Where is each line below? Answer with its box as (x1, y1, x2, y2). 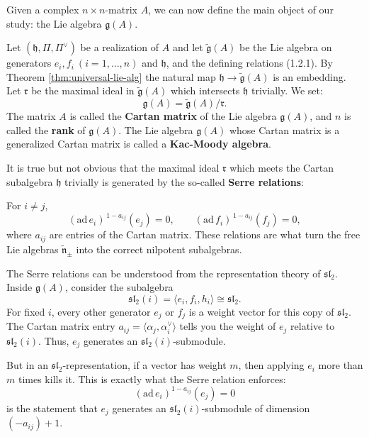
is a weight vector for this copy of (188, 304, 334, 319)
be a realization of (80, 40, 159, 55)
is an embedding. (273, 69, 346, 84)
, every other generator (51, 304, 151, 319)
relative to (290, 319, 335, 333)
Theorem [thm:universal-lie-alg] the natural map (6, 69, 216, 84)
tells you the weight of (179, 319, 276, 333)
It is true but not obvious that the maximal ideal (6, 160, 220, 175)
